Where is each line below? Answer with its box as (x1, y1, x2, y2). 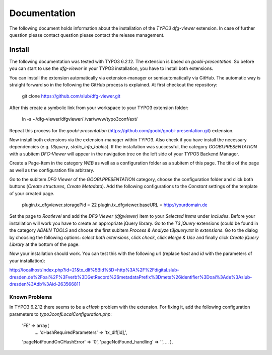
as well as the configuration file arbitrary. (9, 167, 95, 173)
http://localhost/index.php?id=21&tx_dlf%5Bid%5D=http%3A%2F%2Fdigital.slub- (9, 267, 179, 273)
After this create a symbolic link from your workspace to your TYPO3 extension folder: (9, 105, 189, 111)
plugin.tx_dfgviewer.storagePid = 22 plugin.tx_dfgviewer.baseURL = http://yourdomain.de (22, 202, 208, 208)
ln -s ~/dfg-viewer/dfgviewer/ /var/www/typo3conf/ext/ (22, 116, 138, 122)
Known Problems (9, 293, 52, 300)
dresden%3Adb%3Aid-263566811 (9, 281, 81, 287)
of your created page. (9, 190, 55, 196)
